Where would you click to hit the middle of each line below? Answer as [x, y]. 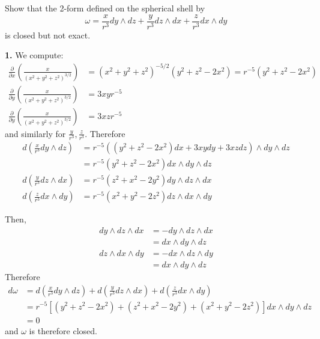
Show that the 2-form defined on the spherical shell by [105, 8]
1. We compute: [34, 55]
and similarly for [35, 133]
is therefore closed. [63, 330]
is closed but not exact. [48, 35]
